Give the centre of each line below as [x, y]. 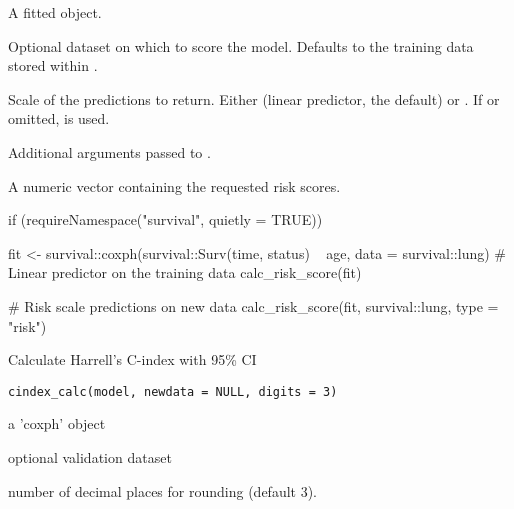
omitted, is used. [59, 118]
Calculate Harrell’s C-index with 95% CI [132, 359]
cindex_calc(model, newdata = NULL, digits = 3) [173, 391]
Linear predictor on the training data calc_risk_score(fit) [185, 272]
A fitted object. [55, 12]
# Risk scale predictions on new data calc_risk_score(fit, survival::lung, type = [253, 305]
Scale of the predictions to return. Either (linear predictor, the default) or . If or [254, 98]
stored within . [53, 65]
